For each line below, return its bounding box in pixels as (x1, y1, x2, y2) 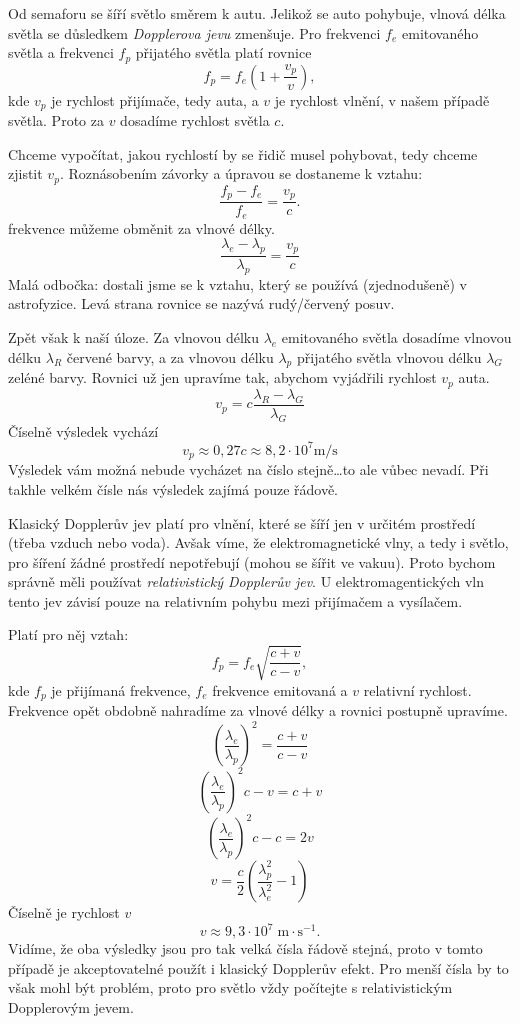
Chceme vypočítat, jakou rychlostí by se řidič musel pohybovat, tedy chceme (8, 143, 478, 164)
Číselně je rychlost (8, 902, 120, 923)
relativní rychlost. (363, 679, 472, 700)
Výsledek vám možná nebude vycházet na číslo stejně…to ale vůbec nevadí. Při (8, 459, 489, 480)
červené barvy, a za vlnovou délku (66, 346, 274, 367)
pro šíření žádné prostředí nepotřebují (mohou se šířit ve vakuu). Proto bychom (8, 551, 496, 572)
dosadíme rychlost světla (120, 110, 270, 131)
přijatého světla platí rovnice (135, 42, 312, 63)
